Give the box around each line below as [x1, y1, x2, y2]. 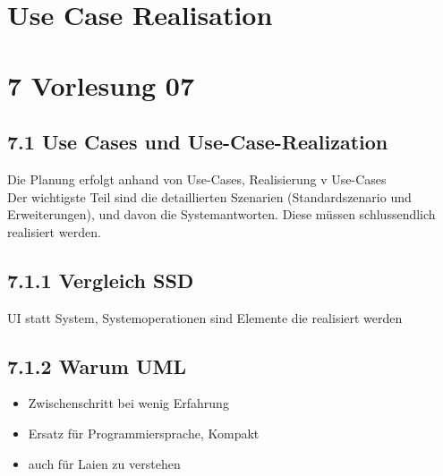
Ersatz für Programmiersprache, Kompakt [28, 423, 260, 442]
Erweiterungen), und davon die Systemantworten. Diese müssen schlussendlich [7, 205, 436, 224]
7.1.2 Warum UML [7, 352, 186, 379]
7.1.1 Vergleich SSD [7, 266, 194, 293]
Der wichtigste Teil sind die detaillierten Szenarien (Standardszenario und [7, 187, 412, 206]
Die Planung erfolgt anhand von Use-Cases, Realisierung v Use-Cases [7, 169, 387, 188]
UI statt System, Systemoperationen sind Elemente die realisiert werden [7, 308, 403, 327]
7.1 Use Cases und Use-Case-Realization [7, 128, 388, 156]
